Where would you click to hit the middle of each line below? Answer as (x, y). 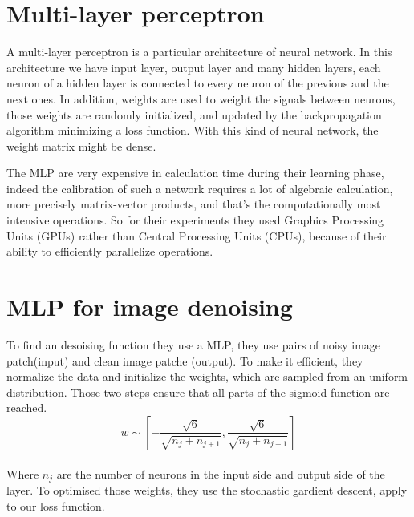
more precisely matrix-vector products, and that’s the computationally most (194, 204)
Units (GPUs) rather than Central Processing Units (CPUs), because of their (197, 235)
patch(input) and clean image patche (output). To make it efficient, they (185, 360)
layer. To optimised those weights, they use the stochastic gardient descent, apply (207, 489)
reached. (27, 408)
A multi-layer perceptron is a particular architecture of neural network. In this (199, 52)
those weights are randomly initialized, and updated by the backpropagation (194, 114)
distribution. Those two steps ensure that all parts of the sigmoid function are (198, 392)
